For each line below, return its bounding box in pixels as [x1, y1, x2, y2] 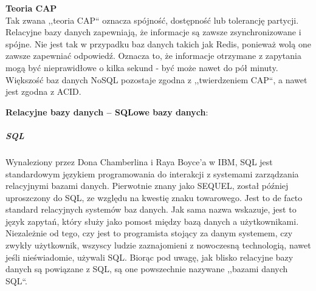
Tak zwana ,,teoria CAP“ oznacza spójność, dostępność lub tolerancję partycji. [5, 13, 299, 26]
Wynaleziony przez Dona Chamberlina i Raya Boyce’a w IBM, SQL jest [5, 155, 273, 168]
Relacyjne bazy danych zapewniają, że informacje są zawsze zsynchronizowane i [5, 26, 301, 38]
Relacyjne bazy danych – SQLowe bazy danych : [5, 105, 208, 118]
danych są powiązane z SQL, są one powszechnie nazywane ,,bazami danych [5, 262, 288, 275]
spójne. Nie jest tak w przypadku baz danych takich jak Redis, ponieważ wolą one [5, 37, 311, 50]
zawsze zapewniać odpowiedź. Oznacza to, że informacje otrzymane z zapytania [5, 49, 301, 62]
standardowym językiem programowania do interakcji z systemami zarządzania [5, 167, 299, 180]
